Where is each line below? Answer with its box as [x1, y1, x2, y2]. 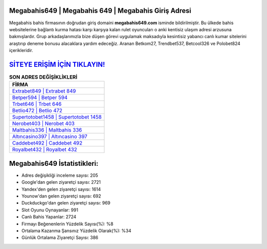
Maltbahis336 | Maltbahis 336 [12, 127, 82, 134]
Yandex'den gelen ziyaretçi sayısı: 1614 [21, 186, 101, 192]
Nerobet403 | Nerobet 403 [12, 120, 75, 127]
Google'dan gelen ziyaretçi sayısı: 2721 [21, 179, 101, 185]
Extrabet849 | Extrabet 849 [12, 88, 76, 95]
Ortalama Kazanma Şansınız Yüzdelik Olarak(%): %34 [21, 228, 132, 234]
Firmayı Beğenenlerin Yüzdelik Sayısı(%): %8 [21, 221, 114, 227]
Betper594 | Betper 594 [12, 94, 68, 101]
